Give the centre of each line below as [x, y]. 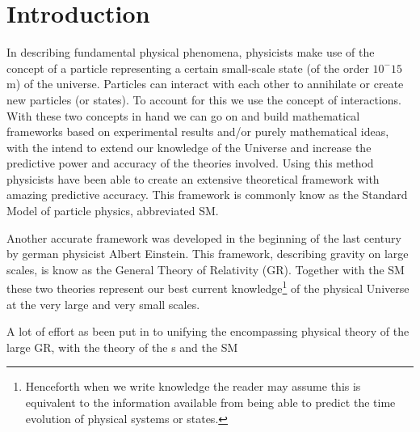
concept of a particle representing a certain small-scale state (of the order [188, 68]
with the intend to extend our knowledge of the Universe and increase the [189, 147]
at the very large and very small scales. [103, 304]
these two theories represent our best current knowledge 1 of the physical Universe [208, 287]
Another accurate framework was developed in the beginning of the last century [204, 237]
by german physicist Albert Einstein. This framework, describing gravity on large [208, 254]
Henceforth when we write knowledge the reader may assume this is [193, 386]
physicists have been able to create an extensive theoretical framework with [193, 178]
